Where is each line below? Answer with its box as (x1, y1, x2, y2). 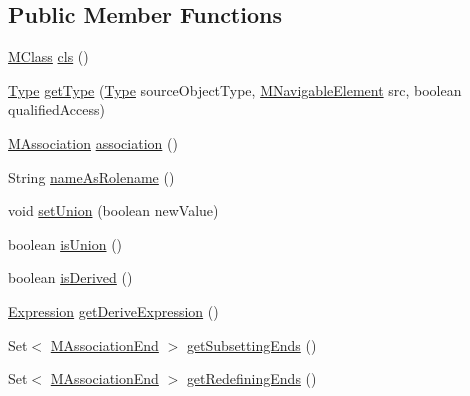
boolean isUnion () (8, 233, 123, 254)
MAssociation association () (8, 132, 178, 153)
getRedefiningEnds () (186, 368, 317, 389)
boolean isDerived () (8, 267, 133, 288)
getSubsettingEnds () (186, 334, 317, 355)
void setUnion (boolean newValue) (8, 200, 219, 221)
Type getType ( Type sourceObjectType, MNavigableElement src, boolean (8, 79, 462, 100)
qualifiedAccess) (8, 99, 105, 120)
